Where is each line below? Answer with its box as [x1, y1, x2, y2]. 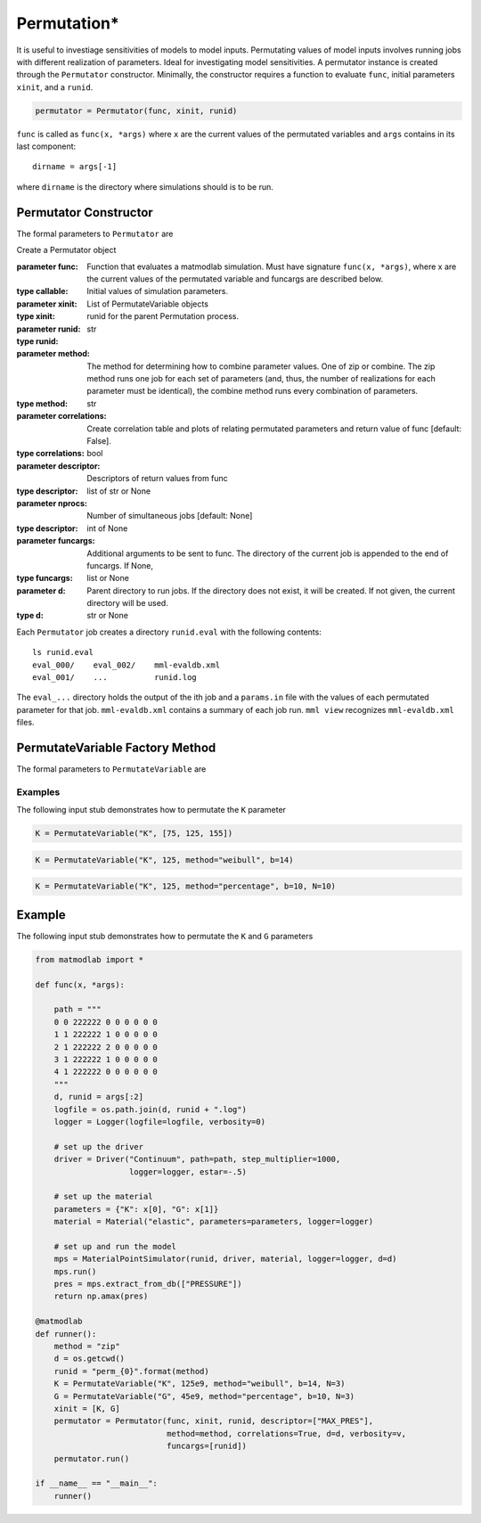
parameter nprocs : [16, 497, 88, 508]
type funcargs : [16, 573, 73, 584]
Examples [16, 785, 61, 798]
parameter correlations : [16, 411, 107, 422]
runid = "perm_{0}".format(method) [53, 1366, 209, 1376]
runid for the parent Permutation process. [86, 311, 240, 322]
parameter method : [16, 348, 91, 359]
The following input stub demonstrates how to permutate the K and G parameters [16, 930, 314, 941]
